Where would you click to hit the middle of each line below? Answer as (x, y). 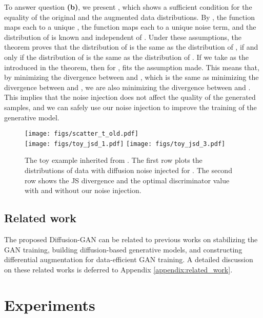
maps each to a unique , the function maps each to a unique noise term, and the (130, 27)
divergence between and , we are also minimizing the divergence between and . (127, 87)
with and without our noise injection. (83, 190)
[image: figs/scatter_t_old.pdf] (82, 134)
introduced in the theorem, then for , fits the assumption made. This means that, (132, 67)
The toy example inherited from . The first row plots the (114, 160)
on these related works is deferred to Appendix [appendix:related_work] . (118, 269)
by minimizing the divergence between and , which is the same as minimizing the (131, 77)
